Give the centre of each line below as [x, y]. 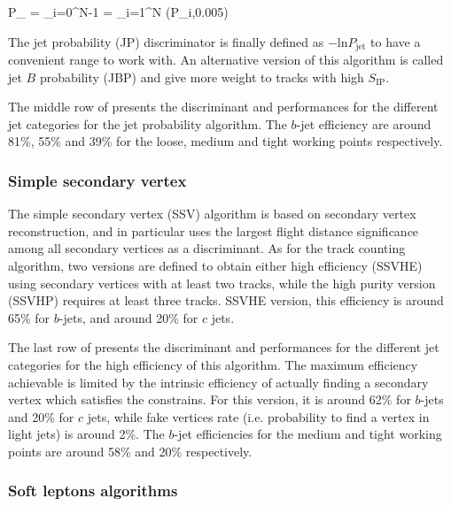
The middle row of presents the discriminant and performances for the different [223, 107]
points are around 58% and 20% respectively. [130, 451]
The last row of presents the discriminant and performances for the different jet [224, 347]
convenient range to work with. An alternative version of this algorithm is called [226, 60]
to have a [396, 41]
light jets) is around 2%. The [86, 434]
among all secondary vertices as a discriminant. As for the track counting [207, 248]
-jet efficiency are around [364, 123]
